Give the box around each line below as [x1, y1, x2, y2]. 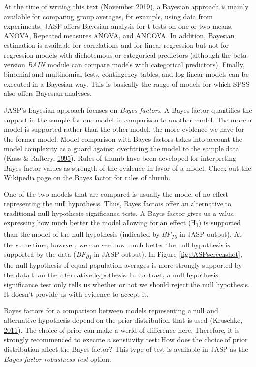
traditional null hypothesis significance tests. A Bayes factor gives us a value [4, 208, 234, 218]
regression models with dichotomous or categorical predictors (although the [4, 49, 231, 60]
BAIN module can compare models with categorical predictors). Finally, [27, 59, 245, 69]
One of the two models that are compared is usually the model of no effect [4, 188, 229, 199]
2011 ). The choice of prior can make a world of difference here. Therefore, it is [4, 325, 240, 335]
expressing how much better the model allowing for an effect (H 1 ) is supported [4, 217, 241, 229]
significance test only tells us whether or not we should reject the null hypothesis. [4, 279, 250, 289]
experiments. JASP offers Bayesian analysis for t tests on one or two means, [4, 21, 233, 31]
